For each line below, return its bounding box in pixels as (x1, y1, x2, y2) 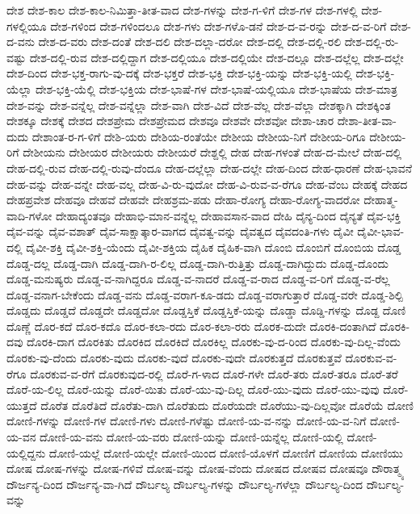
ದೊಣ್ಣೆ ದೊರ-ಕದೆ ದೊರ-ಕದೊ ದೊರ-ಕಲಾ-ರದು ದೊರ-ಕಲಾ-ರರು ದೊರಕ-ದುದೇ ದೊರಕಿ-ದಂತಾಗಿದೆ (6, 317, 376, 334)
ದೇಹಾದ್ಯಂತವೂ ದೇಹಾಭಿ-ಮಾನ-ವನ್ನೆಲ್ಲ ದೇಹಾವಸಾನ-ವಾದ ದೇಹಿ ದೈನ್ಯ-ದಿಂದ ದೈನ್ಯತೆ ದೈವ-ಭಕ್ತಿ (55, 207, 401, 224)
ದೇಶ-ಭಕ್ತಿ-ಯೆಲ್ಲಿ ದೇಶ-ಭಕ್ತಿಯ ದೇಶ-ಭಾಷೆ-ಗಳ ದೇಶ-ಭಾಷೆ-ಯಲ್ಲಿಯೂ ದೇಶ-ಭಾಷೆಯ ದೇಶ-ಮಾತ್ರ (35, 80, 397, 97)
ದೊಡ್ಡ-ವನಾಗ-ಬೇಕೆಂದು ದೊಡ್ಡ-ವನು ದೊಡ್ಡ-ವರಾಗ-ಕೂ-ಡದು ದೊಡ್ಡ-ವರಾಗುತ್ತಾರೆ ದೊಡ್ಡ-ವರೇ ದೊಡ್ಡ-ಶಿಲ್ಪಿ (6, 286, 403, 303)
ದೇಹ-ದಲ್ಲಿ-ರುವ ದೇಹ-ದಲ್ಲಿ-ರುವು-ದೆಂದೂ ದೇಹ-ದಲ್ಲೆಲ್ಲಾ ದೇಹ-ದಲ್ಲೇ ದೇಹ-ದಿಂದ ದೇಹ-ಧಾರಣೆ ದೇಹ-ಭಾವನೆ (6, 159, 413, 176)
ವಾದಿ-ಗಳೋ (6, 207, 52, 224)
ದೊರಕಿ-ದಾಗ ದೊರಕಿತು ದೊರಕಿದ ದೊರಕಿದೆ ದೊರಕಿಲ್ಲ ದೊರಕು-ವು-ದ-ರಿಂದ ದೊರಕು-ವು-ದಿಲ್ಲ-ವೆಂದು (27, 333, 401, 350)
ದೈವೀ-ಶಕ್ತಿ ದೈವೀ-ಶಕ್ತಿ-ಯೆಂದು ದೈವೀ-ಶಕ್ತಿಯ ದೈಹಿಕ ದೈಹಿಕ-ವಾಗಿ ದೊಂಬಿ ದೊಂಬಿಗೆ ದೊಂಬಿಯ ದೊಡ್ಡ (26, 238, 401, 255)
